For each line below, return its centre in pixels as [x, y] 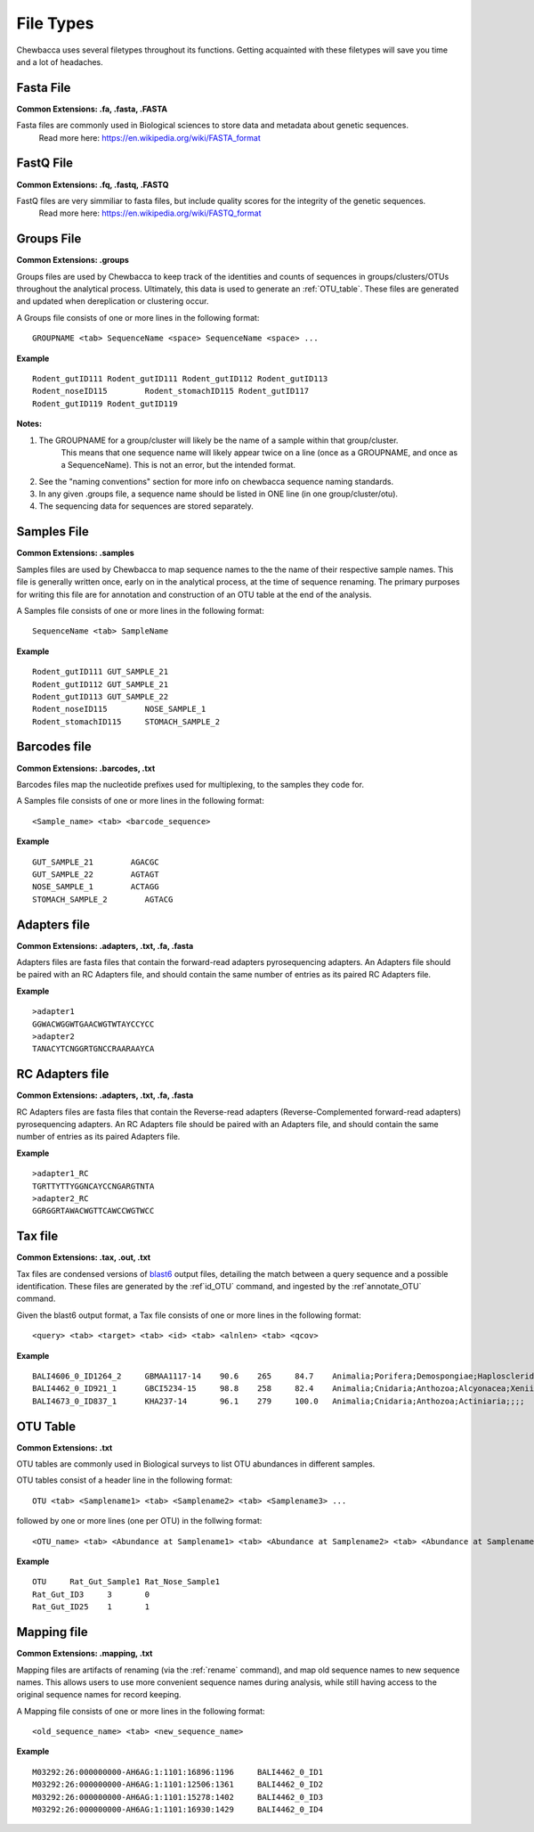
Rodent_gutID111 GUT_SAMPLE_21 [101, 672]
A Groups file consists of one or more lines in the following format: [138, 317]
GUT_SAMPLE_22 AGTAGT [96, 874]
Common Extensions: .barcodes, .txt [86, 768]
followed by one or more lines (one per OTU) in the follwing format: [139, 1521]
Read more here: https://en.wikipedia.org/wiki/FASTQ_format [150, 213]
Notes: [29, 424]
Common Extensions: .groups [73, 260]
